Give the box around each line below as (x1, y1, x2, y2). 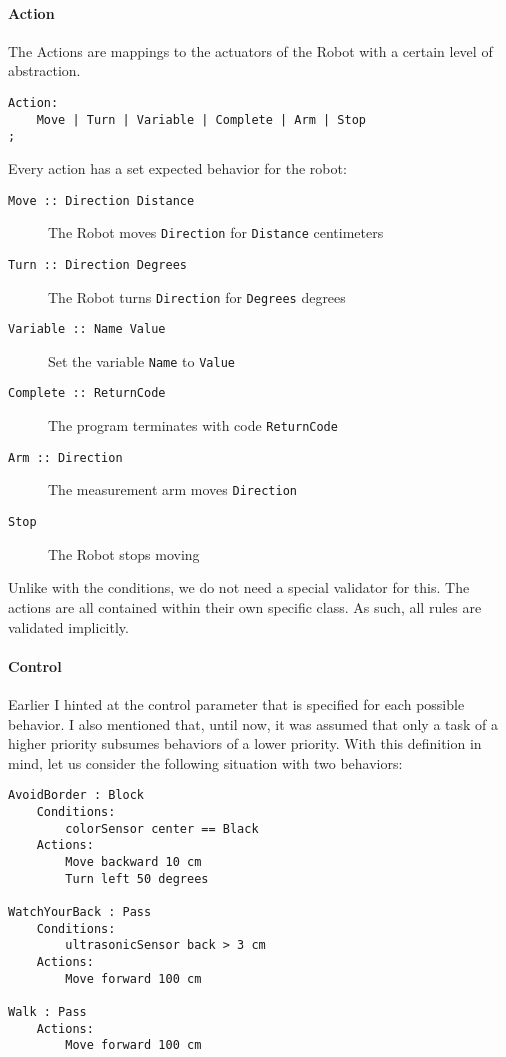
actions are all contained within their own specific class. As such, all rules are (8, 596, 482, 617)
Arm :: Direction (8, 450, 123, 465)
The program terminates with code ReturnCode (48, 415, 338, 436)
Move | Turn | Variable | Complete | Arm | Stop (36, 112, 366, 127)
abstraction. (8, 60, 81, 81)
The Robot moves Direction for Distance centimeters (48, 222, 384, 243)
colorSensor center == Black (65, 821, 259, 836)
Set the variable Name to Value (48, 350, 235, 371)
